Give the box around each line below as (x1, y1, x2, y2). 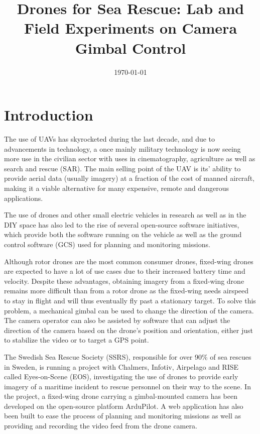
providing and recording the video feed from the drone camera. (4, 420, 197, 431)
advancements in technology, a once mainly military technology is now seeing (4, 143, 241, 154)
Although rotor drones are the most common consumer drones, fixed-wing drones (4, 256, 253, 266)
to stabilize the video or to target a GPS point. (4, 335, 149, 345)
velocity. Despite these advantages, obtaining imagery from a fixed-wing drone (4, 275, 244, 286)
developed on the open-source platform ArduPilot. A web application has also (4, 400, 243, 411)
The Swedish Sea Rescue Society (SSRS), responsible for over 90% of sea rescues (4, 351, 251, 362)
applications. (4, 192, 43, 203)
